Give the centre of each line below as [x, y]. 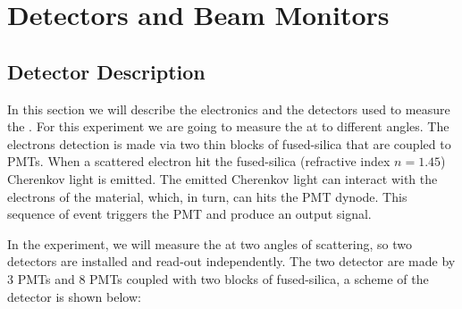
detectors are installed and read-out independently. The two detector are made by [231, 261]
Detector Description [106, 71]
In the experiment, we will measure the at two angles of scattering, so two [210, 243]
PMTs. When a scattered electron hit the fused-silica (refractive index [199, 161]
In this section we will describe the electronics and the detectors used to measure [229, 109]
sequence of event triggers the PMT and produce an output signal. [189, 214]
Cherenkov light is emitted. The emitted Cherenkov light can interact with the [223, 178]
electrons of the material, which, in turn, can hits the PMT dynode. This [207, 196]
